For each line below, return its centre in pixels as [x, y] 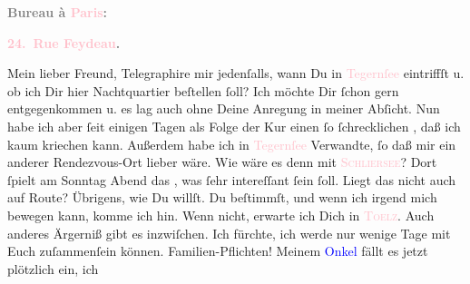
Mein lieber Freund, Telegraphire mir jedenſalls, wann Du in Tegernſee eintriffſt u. [236, 73]
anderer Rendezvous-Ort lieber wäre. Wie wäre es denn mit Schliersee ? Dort [222, 162]
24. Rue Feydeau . [64, 42]
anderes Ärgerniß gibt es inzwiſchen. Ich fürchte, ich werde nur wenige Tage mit [229, 233]
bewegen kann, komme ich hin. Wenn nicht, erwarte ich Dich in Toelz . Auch [221, 215]
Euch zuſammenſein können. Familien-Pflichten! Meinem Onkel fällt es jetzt [218, 251]
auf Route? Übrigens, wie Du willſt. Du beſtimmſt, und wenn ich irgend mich [222, 197]
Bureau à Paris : [58, 12]
